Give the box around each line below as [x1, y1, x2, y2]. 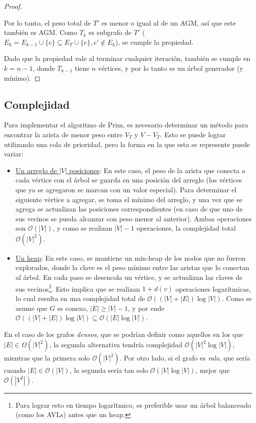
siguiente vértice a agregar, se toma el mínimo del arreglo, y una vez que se [15, 194, 243, 204]
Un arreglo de [15, 165, 57, 175]
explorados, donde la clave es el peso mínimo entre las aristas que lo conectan [15, 262, 250, 272]
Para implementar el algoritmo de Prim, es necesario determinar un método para [4, 120, 248, 130]
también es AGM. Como [4, 27, 77, 37]
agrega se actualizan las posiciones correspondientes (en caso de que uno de [15, 204, 243, 214]
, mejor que [195, 365, 230, 375]
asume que [15, 302, 48, 313]
